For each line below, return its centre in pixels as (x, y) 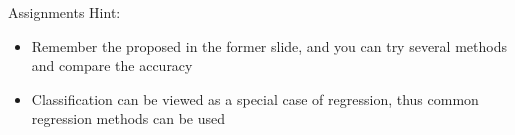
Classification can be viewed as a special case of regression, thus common (255, 98)
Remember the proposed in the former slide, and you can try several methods (269, 45)
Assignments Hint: (64, 12)
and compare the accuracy (112, 65)
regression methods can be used (128, 118)
